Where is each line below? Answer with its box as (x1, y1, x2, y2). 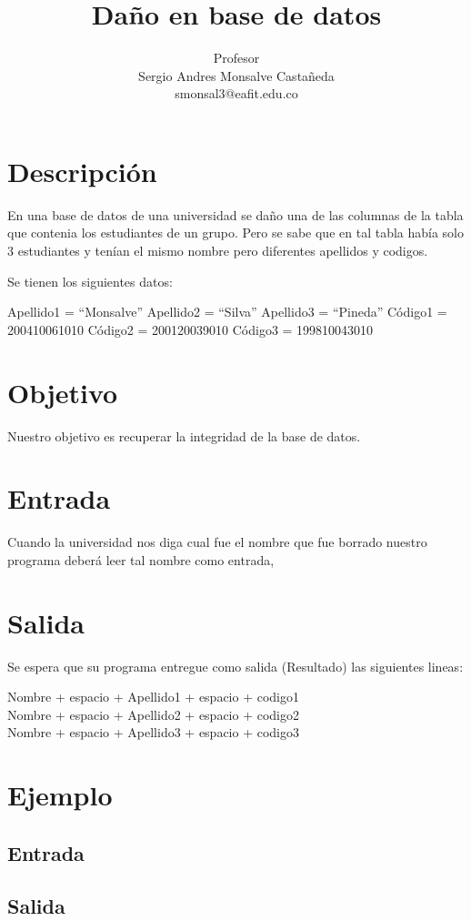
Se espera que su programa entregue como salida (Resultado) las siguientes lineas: (7, 656, 464, 675)
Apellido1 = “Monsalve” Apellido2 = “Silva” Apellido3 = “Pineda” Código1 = (7, 302, 447, 321)
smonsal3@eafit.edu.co (175, 84, 298, 103)
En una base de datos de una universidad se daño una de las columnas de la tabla (7, 205, 464, 224)
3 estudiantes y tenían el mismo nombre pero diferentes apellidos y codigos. (7, 241, 428, 260)
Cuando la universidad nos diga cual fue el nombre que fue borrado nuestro (7, 532, 427, 552)
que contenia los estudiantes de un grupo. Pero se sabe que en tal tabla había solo (7, 223, 464, 242)
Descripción (7, 152, 157, 189)
